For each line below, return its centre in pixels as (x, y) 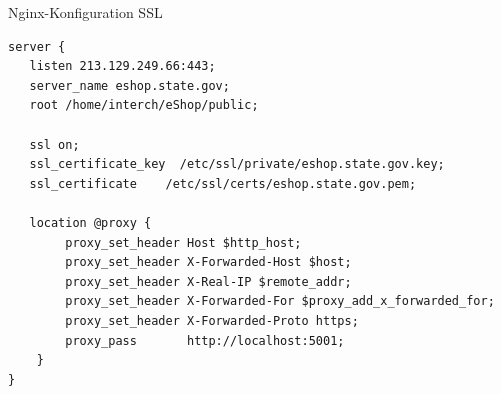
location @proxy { (90, 222)
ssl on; (54, 144)
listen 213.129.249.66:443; (122, 66)
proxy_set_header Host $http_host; (183, 242)
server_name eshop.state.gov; (129, 85)
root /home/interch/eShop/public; (144, 105)
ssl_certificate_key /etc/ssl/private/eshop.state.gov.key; (237, 164)
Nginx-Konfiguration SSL (85, 12)
